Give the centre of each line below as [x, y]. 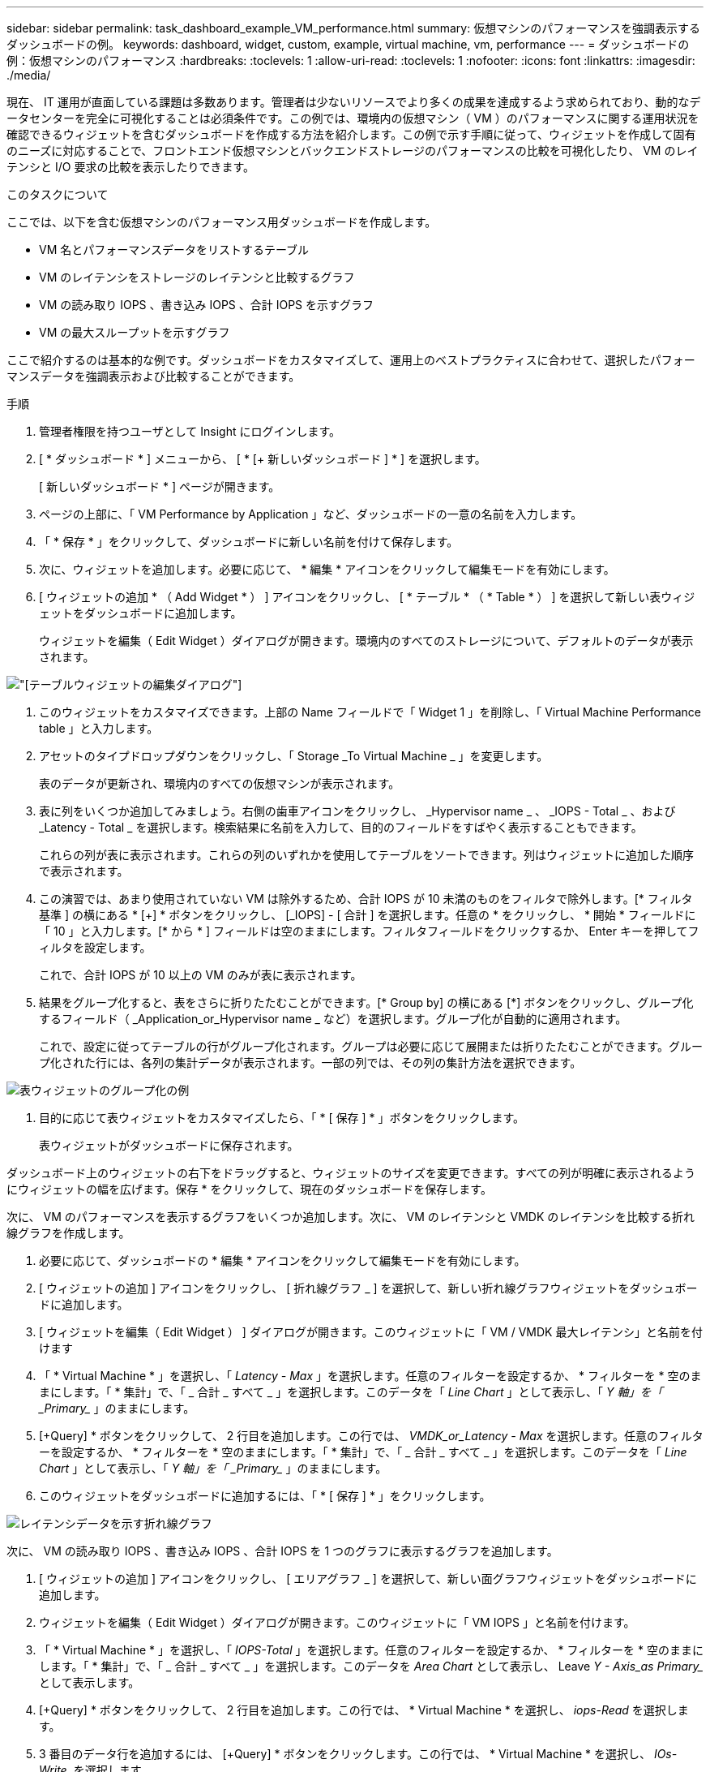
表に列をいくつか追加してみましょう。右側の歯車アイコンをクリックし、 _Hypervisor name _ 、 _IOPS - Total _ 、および [357, 811]
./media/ [29, 75]
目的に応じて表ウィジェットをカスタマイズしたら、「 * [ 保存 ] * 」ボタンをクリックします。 [282, 1118]
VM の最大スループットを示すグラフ [135, 332]
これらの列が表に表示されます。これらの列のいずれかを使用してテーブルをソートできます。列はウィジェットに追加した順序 [366, 855]
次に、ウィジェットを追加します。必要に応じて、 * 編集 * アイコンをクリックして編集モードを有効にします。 [327, 569]
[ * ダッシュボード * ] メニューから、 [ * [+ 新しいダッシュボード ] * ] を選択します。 [263, 459]
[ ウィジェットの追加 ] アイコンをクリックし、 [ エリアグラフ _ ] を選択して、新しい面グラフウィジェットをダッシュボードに [368, 1578]
